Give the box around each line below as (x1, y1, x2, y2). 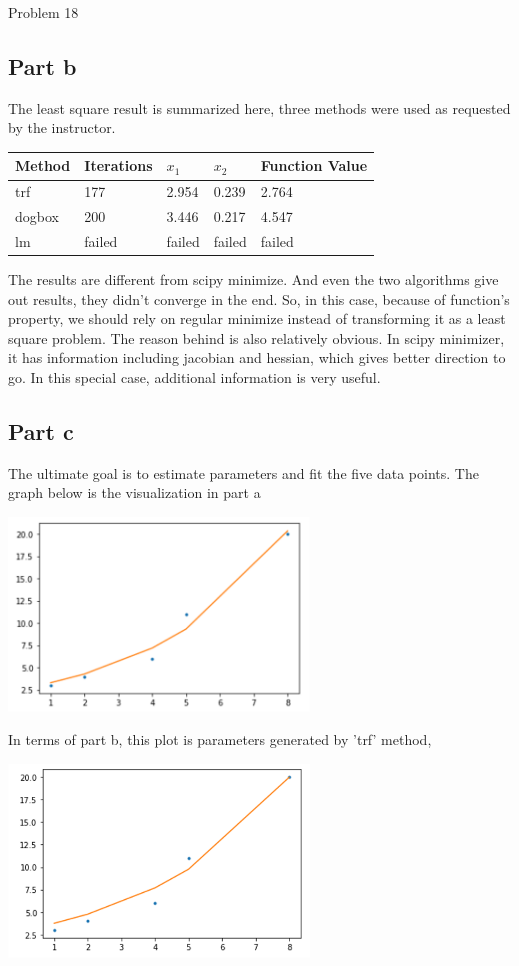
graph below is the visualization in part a (8, 482, 261, 503)
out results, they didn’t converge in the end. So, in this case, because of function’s (8, 288, 510, 309)
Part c (8, 416, 74, 447)
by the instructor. (8, 117, 116, 138)
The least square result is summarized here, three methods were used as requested (8, 97, 511, 118)
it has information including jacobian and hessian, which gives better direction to (8, 347, 506, 368)
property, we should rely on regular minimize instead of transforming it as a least (8, 308, 506, 329)
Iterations (84, 155, 153, 176)
